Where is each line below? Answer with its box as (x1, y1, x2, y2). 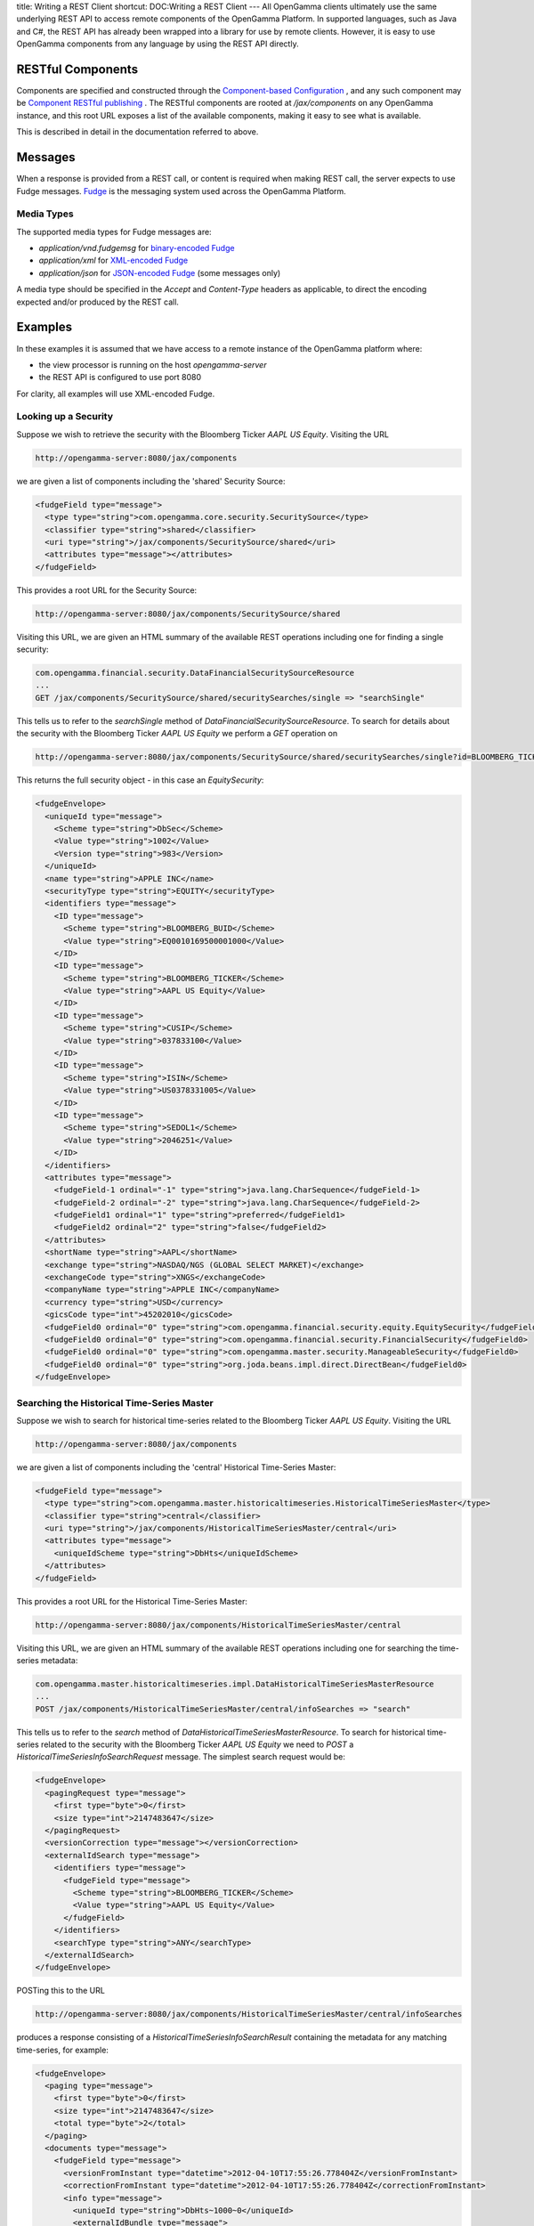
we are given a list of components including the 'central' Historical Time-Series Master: (16, 1461, 336, 1473)
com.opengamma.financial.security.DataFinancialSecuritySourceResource (35, 668, 355, 678)
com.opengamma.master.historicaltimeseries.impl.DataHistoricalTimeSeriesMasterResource (35, 1678, 435, 1689)
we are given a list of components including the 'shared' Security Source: (16, 475, 286, 486)
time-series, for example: (16, 2044, 109, 2055)
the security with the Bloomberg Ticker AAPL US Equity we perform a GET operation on (16, 728, 338, 739)
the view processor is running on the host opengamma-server (38, 359, 267, 370)
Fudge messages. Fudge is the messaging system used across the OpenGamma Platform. (16, 185, 346, 196)
